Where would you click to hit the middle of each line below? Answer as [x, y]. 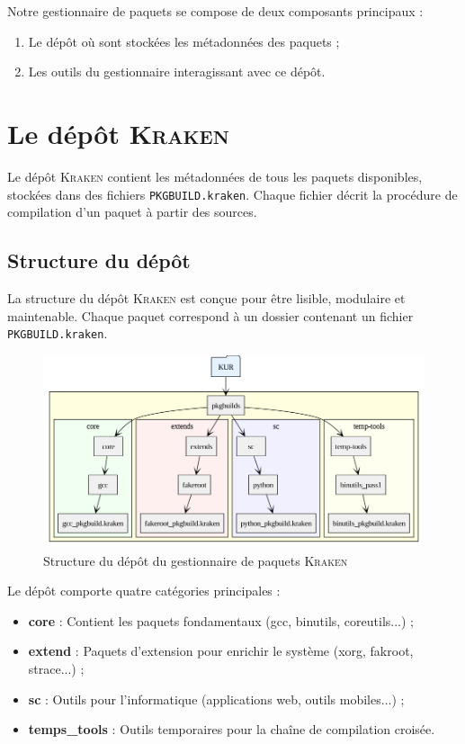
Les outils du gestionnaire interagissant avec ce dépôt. [177, 72]
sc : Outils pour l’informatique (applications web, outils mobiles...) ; [216, 699]
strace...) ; [56, 668]
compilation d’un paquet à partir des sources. [132, 212]
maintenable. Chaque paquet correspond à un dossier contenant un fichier [210, 315]
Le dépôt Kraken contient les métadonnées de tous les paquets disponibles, [215, 176]
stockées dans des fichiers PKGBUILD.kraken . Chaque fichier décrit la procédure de [232, 194]
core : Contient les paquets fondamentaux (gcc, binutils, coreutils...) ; [221, 620]
